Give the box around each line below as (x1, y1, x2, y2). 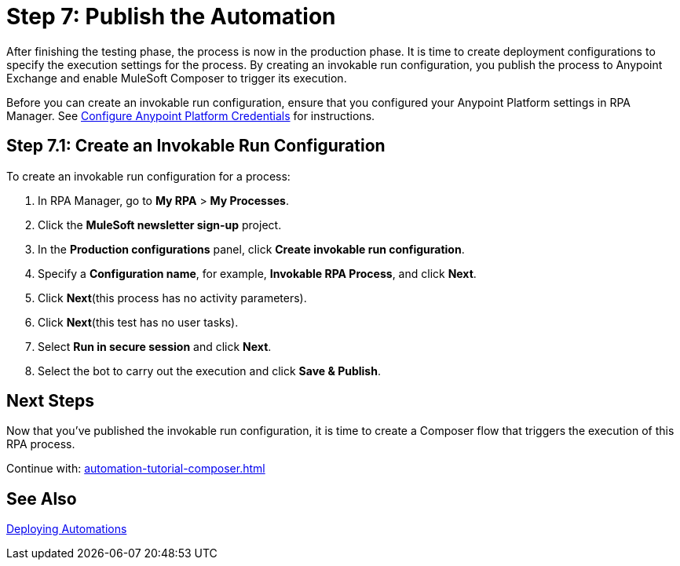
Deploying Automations (6, 522, 127, 536)
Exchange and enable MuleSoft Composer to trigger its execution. (6, 71, 347, 85)
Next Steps (6, 391, 94, 411)
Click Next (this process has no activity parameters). (38, 290, 307, 305)
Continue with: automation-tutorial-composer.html (6, 462, 265, 476)
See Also (6, 488, 77, 509)
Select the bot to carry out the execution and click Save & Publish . (38, 363, 381, 378)
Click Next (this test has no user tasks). (38, 315, 239, 329)
